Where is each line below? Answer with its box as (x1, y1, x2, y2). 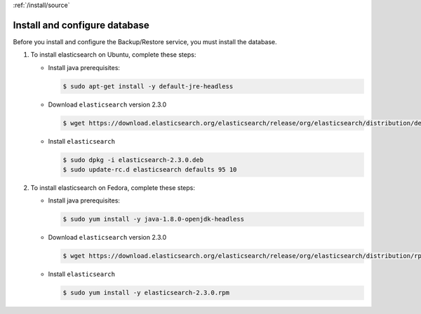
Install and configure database (13, 19, 150, 31)
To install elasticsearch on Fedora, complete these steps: (30, 183, 196, 192)
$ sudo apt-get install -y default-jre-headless (62, 82, 234, 90)
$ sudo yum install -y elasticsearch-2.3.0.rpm (62, 289, 229, 297)
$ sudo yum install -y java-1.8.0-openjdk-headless (62, 215, 245, 224)
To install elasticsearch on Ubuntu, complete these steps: (30, 50, 196, 59)
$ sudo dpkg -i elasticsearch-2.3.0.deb (62, 156, 203, 164)
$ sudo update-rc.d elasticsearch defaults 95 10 (62, 165, 237, 173)
